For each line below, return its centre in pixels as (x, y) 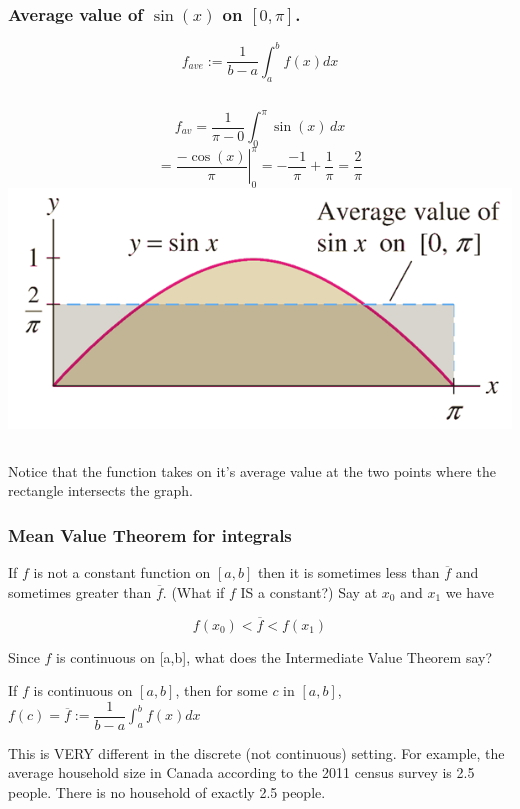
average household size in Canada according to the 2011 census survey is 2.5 (241, 772)
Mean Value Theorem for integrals (150, 534)
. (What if (193, 591)
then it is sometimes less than (348, 572)
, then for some (221, 690)
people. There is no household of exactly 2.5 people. (167, 792)
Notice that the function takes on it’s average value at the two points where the (252, 470)
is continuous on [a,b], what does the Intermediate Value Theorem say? (274, 656)
